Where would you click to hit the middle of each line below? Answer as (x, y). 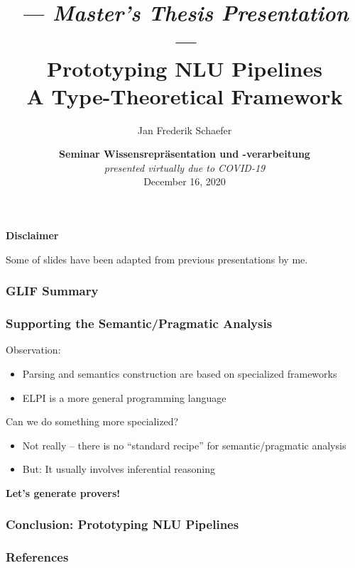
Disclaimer (32, 235)
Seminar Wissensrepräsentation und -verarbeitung (185, 154)
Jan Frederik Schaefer (185, 130)
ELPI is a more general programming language (124, 397)
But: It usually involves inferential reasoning (119, 469)
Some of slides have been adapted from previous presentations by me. (157, 259)
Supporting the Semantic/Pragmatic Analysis (139, 323)
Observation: (33, 350)
